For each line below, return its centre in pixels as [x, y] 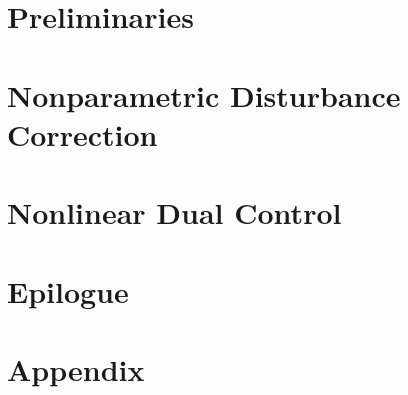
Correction [82, 133]
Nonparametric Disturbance [204, 94]
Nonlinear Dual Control [174, 212]
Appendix [76, 368]
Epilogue [68, 290]
